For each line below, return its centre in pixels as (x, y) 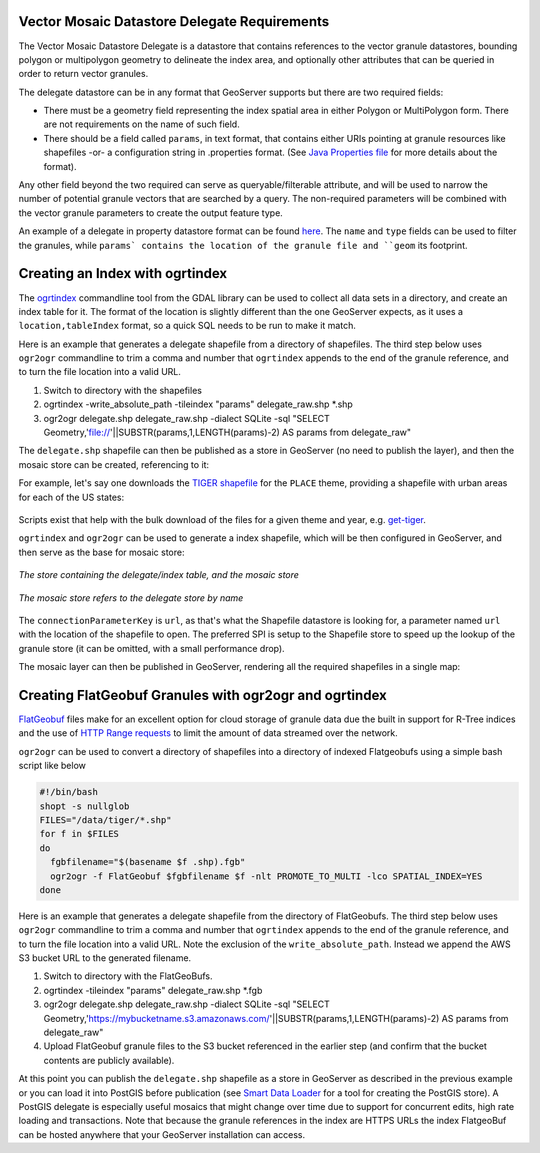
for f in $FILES (79, 834)
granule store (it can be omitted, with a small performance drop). (151, 648)
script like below (52, 766)
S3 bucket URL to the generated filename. (105, 958)
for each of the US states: (71, 497)
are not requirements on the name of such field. (141, 124)
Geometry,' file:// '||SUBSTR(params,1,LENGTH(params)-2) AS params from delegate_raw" (227, 432)
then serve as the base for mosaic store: (101, 552)
